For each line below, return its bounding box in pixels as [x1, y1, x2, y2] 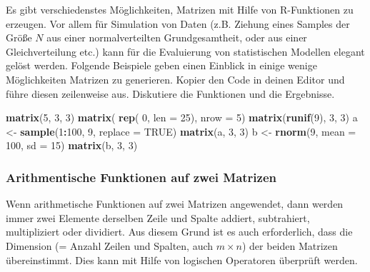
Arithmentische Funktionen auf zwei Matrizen [6, 168, 277, 186]
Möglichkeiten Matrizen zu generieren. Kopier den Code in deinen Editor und [6, 71, 345, 86]
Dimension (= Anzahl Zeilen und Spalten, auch [6, 238, 214, 253]
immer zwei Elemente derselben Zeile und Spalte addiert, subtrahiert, [6, 210, 310, 225]
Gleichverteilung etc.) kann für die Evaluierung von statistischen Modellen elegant [6, 44, 365, 59]
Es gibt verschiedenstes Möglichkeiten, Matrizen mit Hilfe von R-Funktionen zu [6, 2, 354, 16]
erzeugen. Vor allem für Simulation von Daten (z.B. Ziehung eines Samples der [6, 16, 350, 31]
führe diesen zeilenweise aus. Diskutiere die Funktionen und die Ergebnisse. [6, 86, 335, 101]
